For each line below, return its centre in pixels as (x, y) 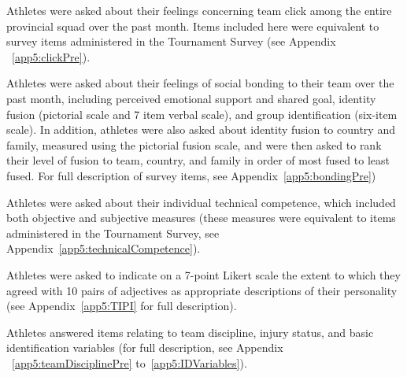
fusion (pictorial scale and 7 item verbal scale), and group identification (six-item (202, 114)
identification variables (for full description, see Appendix (145, 347)
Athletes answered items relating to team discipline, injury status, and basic (190, 332)
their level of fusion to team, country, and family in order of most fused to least (198, 160)
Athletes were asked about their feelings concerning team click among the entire (199, 10)
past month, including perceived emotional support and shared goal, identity (191, 98)
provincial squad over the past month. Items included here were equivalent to (193, 26)
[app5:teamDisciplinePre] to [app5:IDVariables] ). (129, 362)
